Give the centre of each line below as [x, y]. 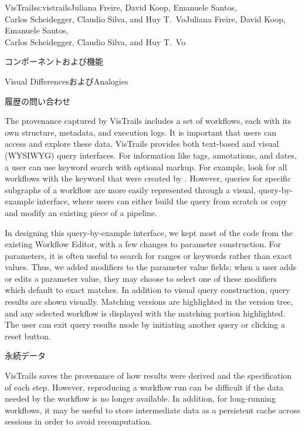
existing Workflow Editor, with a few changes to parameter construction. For [143, 244]
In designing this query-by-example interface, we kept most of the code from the [149, 232]
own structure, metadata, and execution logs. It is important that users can [140, 132]
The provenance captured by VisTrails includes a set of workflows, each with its [148, 121]
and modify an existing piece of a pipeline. [81, 212]
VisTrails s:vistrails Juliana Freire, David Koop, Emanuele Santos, [121, 7]
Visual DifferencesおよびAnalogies [67, 81]
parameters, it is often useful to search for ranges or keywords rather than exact [148, 255]
